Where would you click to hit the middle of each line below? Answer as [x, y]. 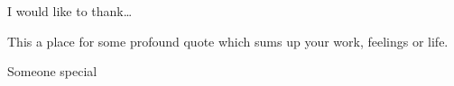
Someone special [52, 71]
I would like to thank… [70, 11]
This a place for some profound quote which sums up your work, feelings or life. [228, 41]
